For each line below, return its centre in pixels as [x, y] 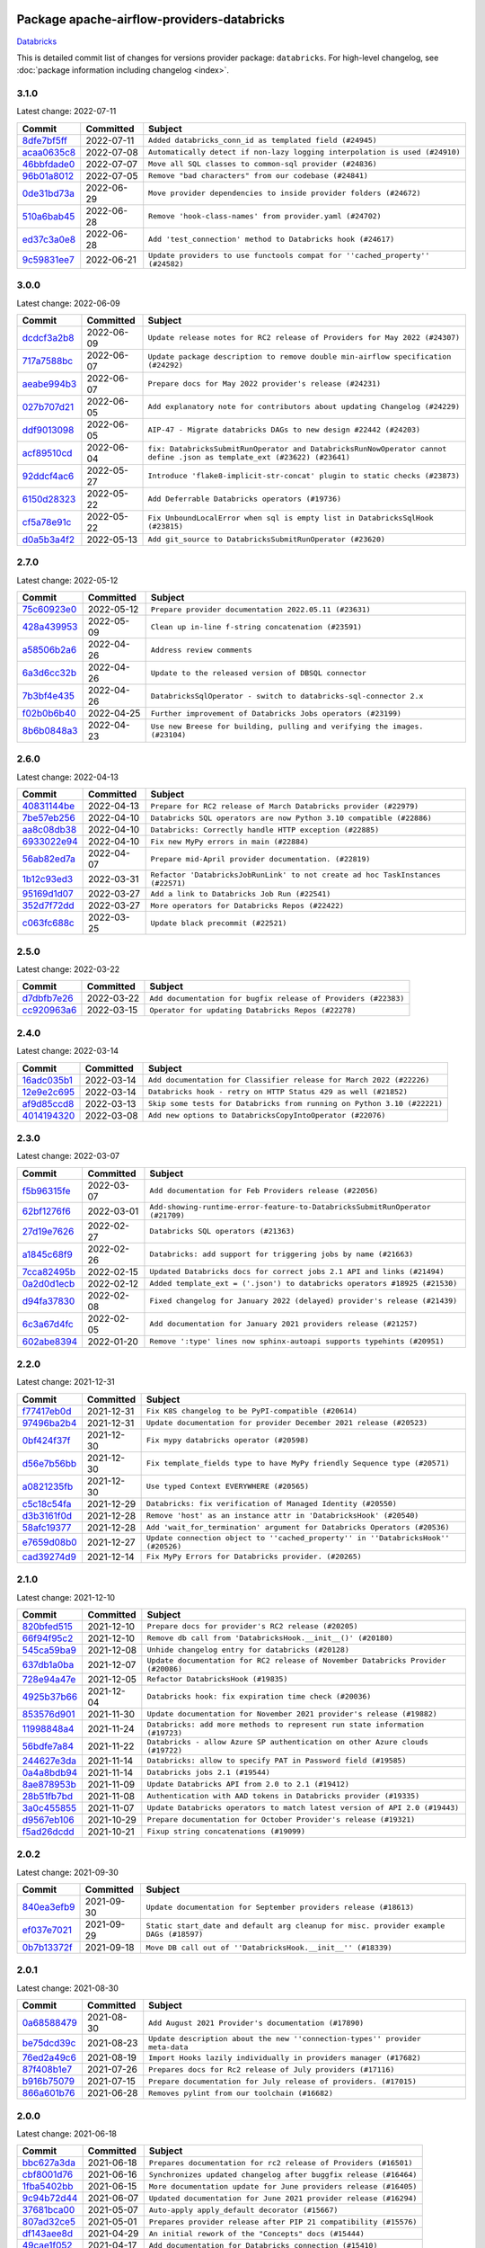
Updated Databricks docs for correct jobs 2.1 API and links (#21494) [297, 1272]
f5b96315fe [46, 1191]
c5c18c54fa [47, 1503]
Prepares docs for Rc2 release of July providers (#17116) [272, 2070]
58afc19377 [47, 1527]
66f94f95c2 [48, 1638]
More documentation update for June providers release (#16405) [283, 2186]
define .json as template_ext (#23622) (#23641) [249, 457]
